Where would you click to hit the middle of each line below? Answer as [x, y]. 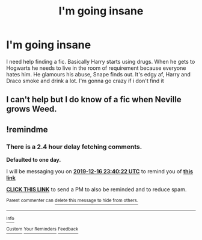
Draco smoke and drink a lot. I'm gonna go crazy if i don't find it [85, 81]
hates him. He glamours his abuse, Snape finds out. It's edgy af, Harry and [99, 74]
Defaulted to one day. [34, 160]
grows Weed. [32, 109]
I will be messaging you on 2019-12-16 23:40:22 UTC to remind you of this [100, 171]
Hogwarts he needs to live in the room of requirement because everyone [96, 68]
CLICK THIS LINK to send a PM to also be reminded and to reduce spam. [96, 189]
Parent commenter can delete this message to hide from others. [72, 201]
